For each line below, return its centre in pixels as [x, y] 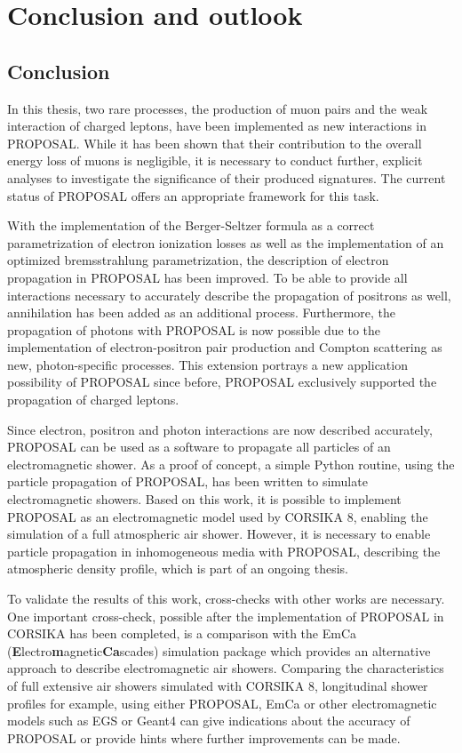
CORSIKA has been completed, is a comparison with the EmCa [182, 633]
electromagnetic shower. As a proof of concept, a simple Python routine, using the [231, 464]
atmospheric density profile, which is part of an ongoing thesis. [178, 569]
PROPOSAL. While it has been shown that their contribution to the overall [215, 143]
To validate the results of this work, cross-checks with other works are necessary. [226, 599]
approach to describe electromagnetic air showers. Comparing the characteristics [226, 668]
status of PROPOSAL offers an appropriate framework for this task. [193, 195]
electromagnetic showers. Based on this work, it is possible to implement [204, 499]
